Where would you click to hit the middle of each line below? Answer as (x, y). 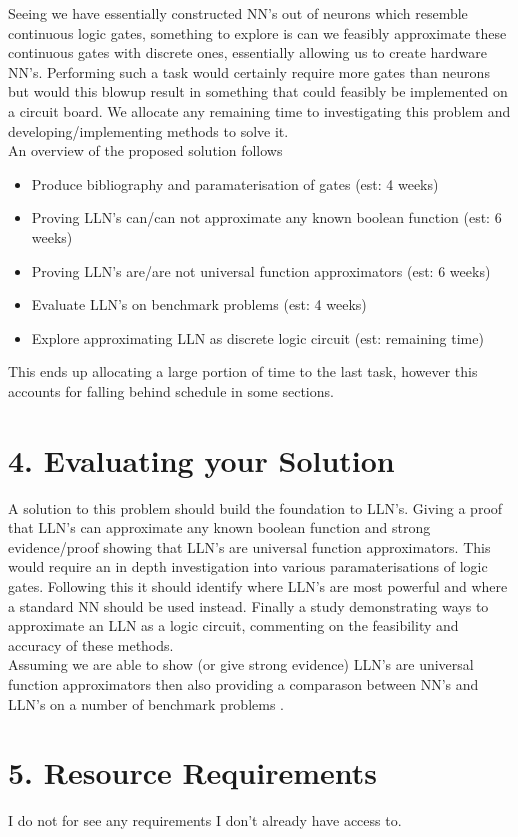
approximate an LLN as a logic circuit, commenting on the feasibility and (233, 625)
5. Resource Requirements (193, 772)
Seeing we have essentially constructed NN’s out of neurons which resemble (238, 13)
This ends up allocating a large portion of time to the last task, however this (243, 371)
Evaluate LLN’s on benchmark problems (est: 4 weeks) (199, 304)
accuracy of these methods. (91, 644)
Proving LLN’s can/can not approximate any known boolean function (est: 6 (266, 217)
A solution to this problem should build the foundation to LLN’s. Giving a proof (255, 507)
